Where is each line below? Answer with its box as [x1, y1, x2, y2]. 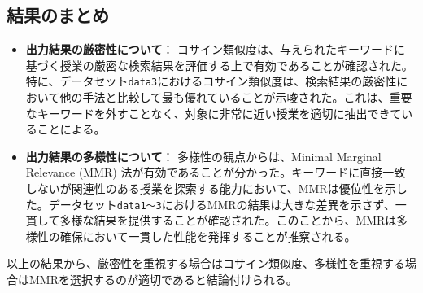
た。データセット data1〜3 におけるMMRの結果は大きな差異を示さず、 [25, 195, 395, 212]
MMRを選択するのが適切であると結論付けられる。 [28, 271, 298, 288]
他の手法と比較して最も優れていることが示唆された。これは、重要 [59, 89, 412, 106]
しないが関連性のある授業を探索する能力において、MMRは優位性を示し [25, 180, 408, 197]
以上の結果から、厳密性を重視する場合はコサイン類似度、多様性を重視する [7, 255, 405, 272]
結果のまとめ [7, 2, 109, 28]
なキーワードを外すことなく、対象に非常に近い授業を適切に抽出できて [25, 104, 402, 121]
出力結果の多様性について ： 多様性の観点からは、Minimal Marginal [25, 147, 382, 164]
